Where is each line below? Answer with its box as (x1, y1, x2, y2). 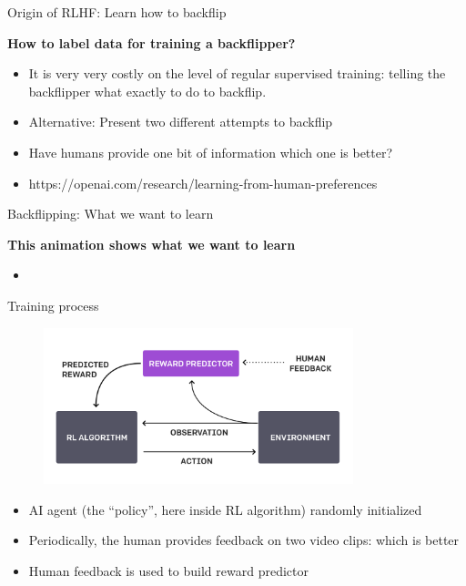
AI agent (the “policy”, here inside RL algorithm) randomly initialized (28, 499, 422, 519)
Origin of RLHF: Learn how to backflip (7, 3, 227, 21)
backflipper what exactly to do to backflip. (28, 81, 267, 100)
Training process (7, 295, 99, 314)
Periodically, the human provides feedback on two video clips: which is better (28, 530, 460, 550)
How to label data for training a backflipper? (7, 33, 296, 52)
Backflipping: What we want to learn (7, 204, 214, 223)
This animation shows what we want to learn (7, 234, 296, 253)
